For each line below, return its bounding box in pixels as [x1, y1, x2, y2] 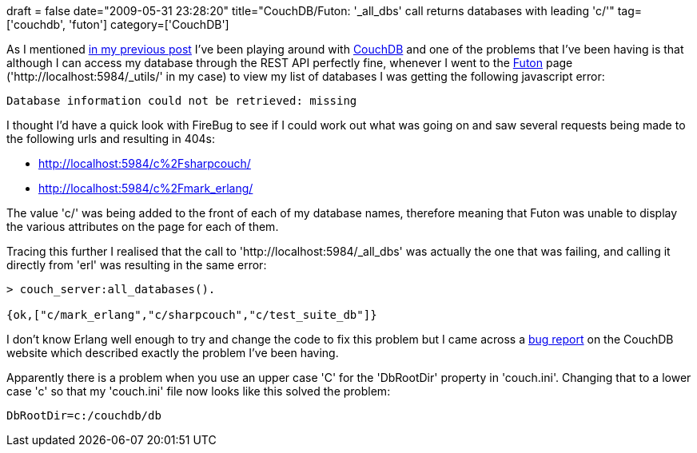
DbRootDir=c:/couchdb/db [6, 409, 161, 422]
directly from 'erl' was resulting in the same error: [6, 258, 267, 272]
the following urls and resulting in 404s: [6, 132, 215, 145]
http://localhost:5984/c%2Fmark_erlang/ [38, 181, 253, 195]
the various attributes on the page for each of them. [6, 220, 279, 233]
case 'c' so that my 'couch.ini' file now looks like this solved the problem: [6, 384, 391, 398]
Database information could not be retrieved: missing [6, 94, 357, 107]
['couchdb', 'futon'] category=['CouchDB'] [6, 18, 229, 31]
